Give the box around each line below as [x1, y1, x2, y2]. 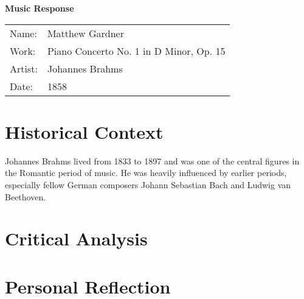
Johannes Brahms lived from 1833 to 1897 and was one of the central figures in [5, 154, 300, 167]
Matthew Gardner [47, 26, 124, 40]
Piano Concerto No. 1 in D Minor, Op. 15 [47, 43, 226, 58]
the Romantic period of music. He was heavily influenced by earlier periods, [5, 166, 287, 179]
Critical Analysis [5, 226, 148, 251]
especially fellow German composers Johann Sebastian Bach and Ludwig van [5, 178, 291, 191]
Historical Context [5, 119, 164, 144]
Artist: [10, 61, 38, 76]
